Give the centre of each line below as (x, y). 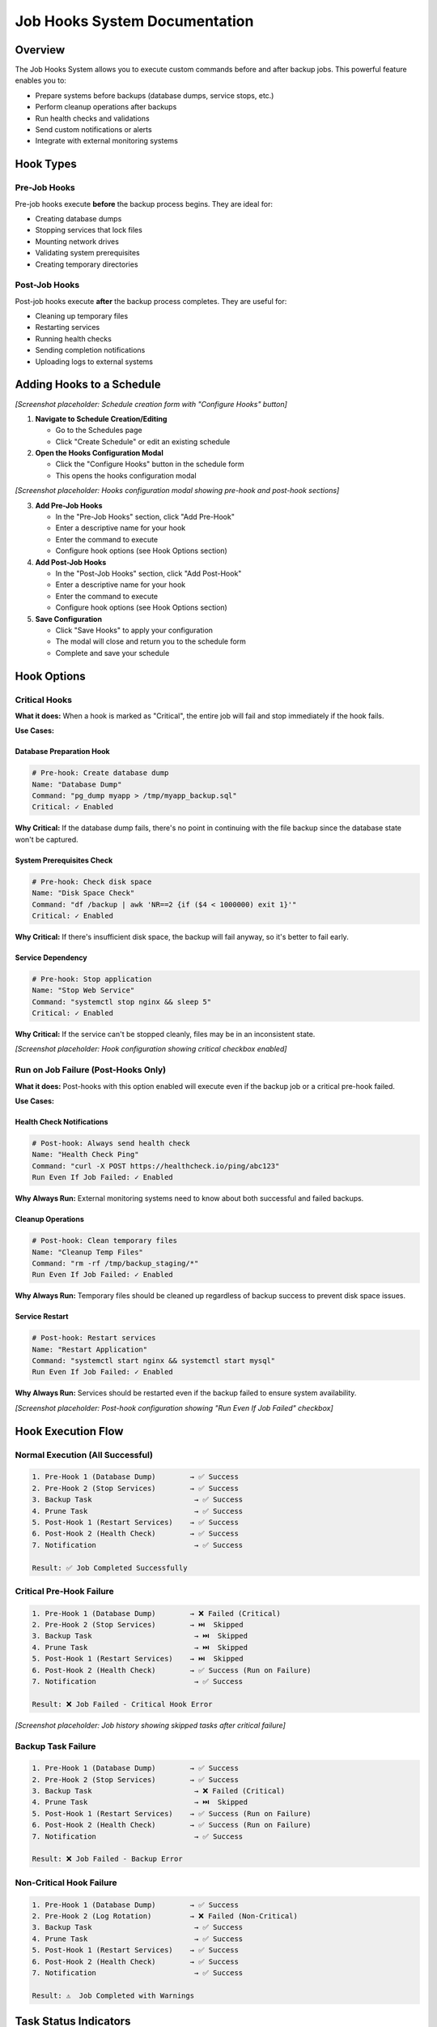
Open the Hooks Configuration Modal (99, 453)
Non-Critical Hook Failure (66, 1883)
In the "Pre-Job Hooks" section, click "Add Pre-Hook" (145, 517)
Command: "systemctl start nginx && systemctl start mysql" (154, 1361)
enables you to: (40, 80)
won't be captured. (47, 839)
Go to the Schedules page (99, 431)
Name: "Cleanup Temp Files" (87, 1252)
